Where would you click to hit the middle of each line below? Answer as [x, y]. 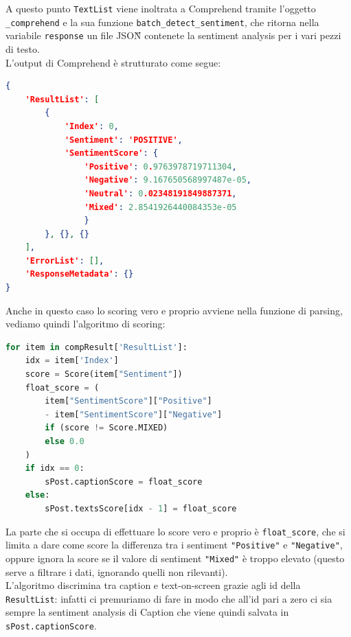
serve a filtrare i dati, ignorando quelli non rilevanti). [117, 571]
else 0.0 [65, 441]
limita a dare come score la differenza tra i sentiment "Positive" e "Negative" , [174, 545]
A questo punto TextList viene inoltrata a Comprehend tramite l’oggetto [161, 8]
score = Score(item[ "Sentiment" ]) [104, 374]
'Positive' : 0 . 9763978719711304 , [160, 166]
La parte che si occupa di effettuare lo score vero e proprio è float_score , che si [175, 531]
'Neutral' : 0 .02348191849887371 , [160, 193]
